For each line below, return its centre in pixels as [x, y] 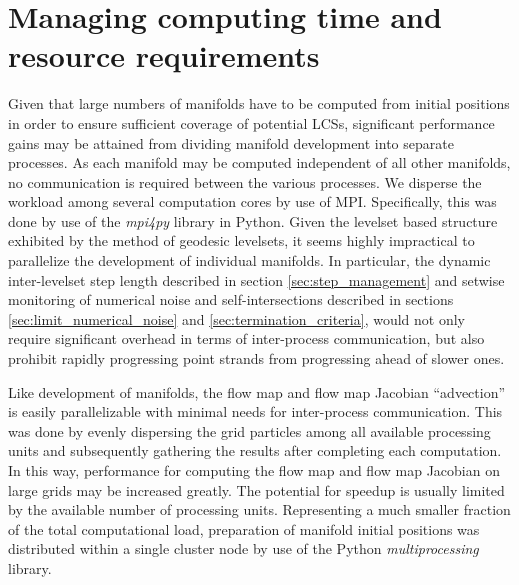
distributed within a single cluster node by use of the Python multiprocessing [243, 548]
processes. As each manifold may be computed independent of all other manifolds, [259, 162]
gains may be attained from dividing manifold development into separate [231, 142]
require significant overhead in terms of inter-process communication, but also [246, 338]
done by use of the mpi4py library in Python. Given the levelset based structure [253, 220]
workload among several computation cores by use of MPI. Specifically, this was [252, 201]
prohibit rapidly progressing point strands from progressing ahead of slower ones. [256, 358]
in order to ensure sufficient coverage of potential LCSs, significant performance [251, 122]
